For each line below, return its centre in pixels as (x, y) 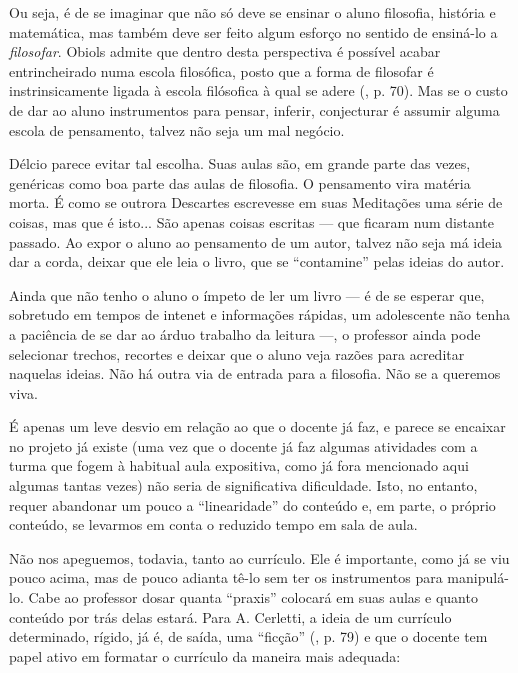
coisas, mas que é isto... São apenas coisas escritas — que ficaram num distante (251, 221)
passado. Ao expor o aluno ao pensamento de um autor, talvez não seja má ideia (256, 241)
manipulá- (478, 577)
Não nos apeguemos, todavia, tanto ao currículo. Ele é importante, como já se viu (259, 557)
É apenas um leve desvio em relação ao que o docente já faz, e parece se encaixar (257, 426)
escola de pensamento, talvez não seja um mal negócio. (177, 129)
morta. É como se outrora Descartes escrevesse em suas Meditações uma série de (256, 202)
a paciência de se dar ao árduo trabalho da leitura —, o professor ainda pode (245, 333)
